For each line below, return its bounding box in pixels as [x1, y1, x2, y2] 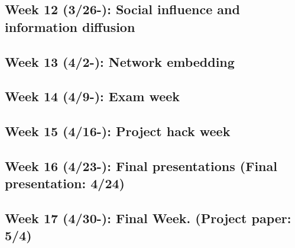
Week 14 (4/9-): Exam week [5, 87, 180, 105]
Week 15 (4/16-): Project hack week [5, 122, 231, 140]
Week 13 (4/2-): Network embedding [5, 52, 235, 70]
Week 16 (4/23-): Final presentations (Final [5, 156, 277, 175]
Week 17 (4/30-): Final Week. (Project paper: [5, 209, 291, 227]
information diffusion [5, 17, 135, 36]
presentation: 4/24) [5, 174, 125, 192]
